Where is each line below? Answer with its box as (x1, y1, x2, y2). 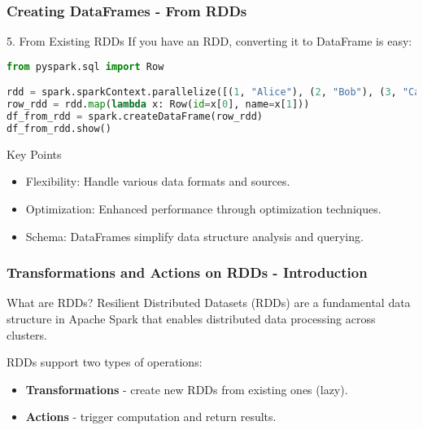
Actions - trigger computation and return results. (25, 408, 277, 425)
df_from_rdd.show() (7, 122, 111, 134)
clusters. (7, 326, 47, 343)
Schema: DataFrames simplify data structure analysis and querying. (25, 227, 364, 244)
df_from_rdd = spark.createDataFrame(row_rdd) (7, 111, 263, 123)
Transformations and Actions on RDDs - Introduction (7, 262, 368, 283)
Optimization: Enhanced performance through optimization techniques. (25, 200, 382, 217)
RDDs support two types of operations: (7, 353, 203, 371)
